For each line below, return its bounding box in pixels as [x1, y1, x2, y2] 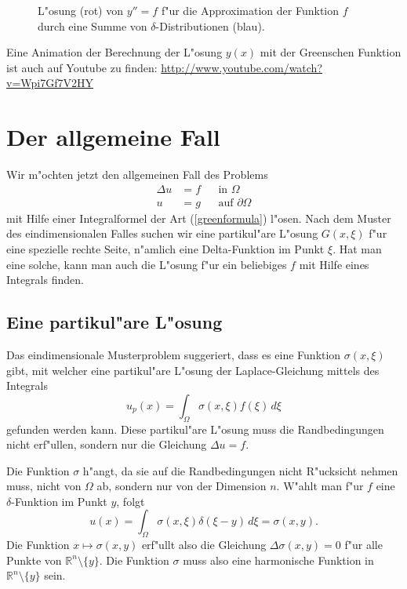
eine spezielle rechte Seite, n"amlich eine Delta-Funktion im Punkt [6, 240, 325, 256]
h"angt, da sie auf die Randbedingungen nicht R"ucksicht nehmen [82, 462, 398, 478]
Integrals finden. [6, 271, 84, 288]
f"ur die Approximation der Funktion [161, 2, 340, 18]
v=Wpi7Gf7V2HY [6, 75, 93, 91]
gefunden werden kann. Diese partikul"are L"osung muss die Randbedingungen [6, 420, 384, 437]
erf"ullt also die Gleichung [141, 536, 267, 553]
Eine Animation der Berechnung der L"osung [6, 44, 223, 60]
